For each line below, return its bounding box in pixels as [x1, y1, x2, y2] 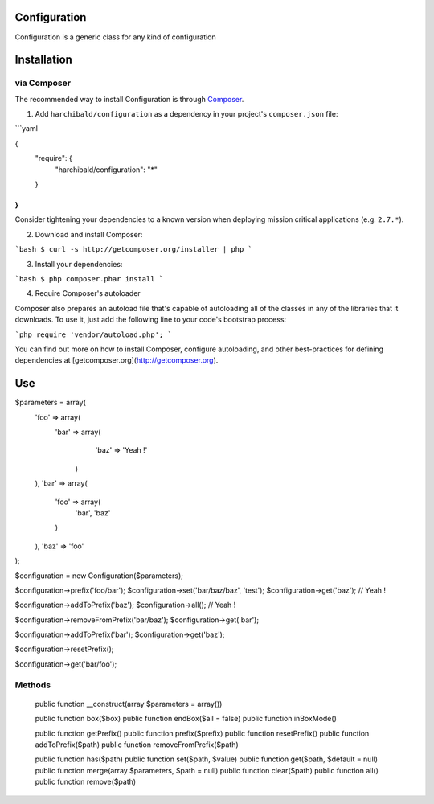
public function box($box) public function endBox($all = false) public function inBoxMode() [35, 714, 337, 724]
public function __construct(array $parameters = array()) [35, 699, 223, 708]
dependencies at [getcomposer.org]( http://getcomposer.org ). [14, 355, 219, 365]
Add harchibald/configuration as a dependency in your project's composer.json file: [35, 109, 338, 119]
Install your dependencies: [35, 259, 123, 269]
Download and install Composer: [35, 229, 143, 239]
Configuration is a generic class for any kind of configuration [14, 32, 216, 42]
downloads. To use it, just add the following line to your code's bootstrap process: [14, 314, 287, 325]
